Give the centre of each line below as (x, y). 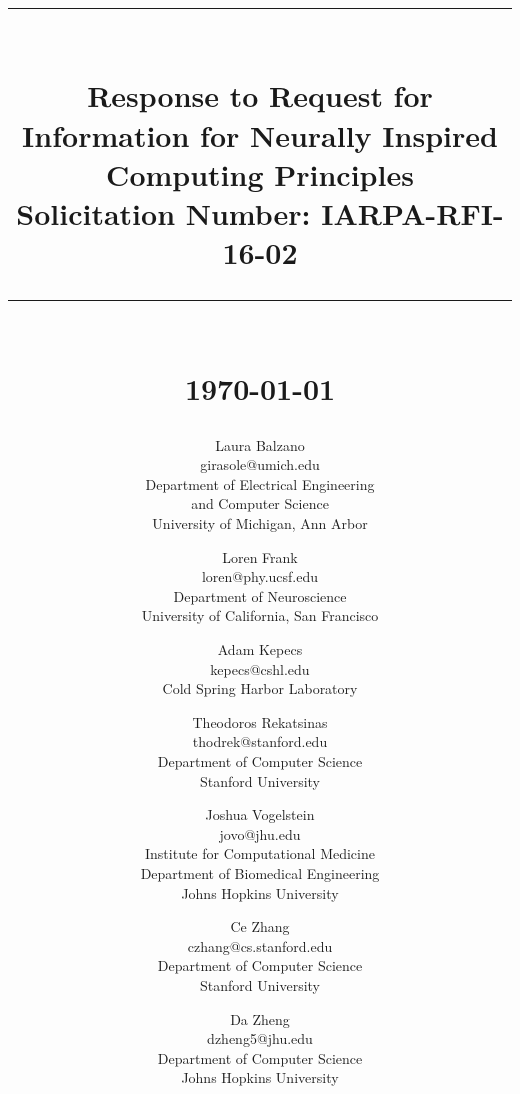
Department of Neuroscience (260, 595)
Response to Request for (260, 95)
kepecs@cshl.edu (260, 668)
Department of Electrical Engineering (260, 483)
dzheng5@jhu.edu (260, 1038)
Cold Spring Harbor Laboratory (260, 688)
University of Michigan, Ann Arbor (260, 523)
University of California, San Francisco (260, 615)
